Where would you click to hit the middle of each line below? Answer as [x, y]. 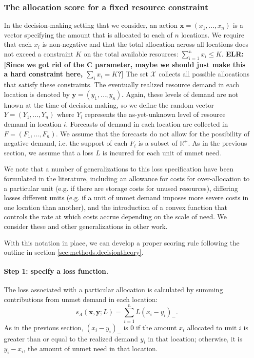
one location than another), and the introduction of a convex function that [116, 207]
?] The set [133, 74]
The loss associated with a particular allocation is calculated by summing [114, 290]
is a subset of [158, 143]
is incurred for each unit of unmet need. [162, 152]
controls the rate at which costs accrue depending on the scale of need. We [115, 217]
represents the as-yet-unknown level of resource [155, 114]
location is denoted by [37, 94]
